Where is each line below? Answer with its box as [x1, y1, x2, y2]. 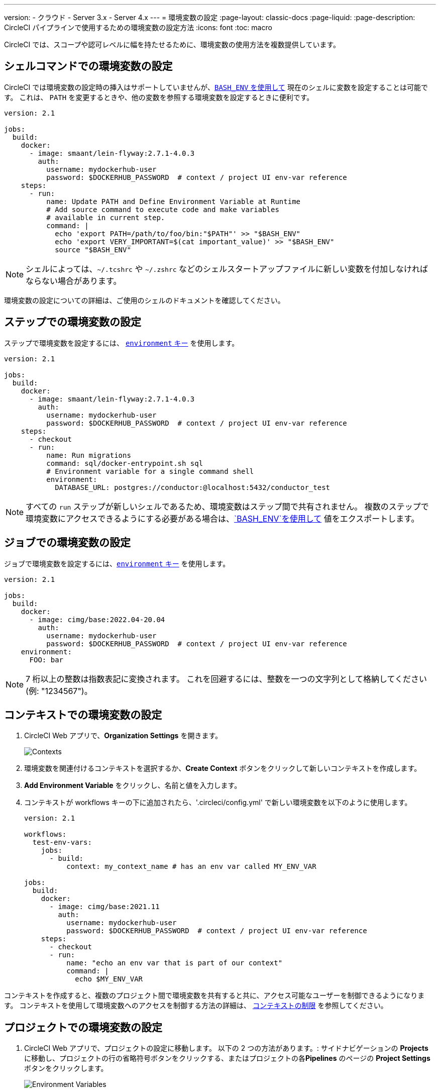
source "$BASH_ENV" [55, 245, 131, 254]
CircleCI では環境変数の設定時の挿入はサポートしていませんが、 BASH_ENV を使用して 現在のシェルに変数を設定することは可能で [4, 82, 428, 91]
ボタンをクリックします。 [24, 1064, 108, 1073]
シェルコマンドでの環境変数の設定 [4, 60, 173, 73]
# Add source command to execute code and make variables [46, 205, 279, 214]
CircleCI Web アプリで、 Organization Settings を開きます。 [24, 731, 222, 740]
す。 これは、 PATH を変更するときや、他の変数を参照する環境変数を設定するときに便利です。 [4, 92, 314, 102]
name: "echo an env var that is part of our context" [66, 959, 283, 967]
